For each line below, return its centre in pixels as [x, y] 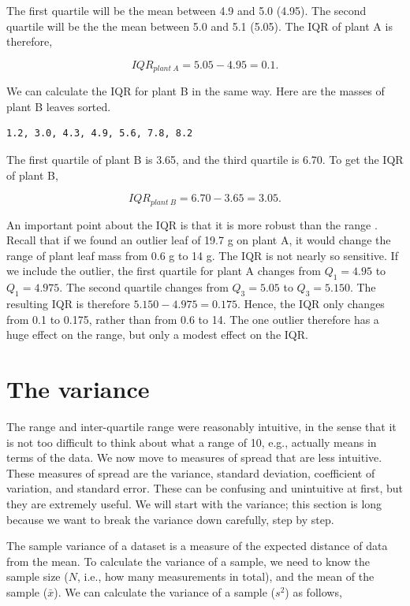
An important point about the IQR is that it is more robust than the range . [192, 224]
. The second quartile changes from [144, 287]
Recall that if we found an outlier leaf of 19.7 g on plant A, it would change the [199, 240]
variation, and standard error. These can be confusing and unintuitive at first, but [205, 488]
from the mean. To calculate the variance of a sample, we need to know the [188, 561]
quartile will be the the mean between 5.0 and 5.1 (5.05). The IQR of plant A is [199, 26]
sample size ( [37, 576]
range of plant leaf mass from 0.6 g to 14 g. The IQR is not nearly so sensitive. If [202, 255]
